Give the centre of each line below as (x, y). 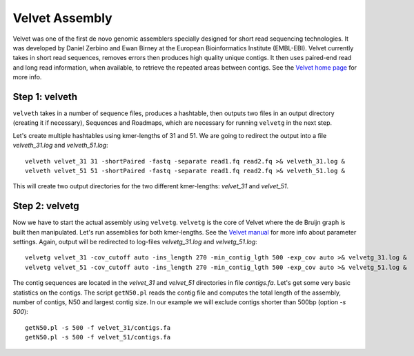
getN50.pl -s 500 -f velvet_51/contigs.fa (98, 337)
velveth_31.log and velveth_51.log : (60, 146)
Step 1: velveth (45, 97)
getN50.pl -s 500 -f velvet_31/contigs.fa (98, 327)
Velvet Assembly (63, 18)
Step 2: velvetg (46, 206)
